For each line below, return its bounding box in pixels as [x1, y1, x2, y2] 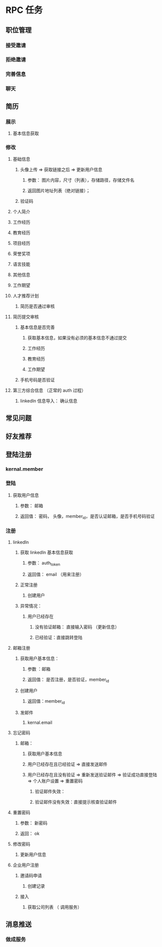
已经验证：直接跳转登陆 [34, 634, 83, 640]
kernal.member [5, 466, 43, 473]
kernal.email [27, 719, 53, 725]
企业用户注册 [12, 862, 39, 868]
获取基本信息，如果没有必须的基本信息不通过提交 [27, 335, 127, 341]
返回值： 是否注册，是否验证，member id [27, 676, 109, 683]
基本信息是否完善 [20, 325, 55, 331]
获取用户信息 [12, 492, 39, 498]
